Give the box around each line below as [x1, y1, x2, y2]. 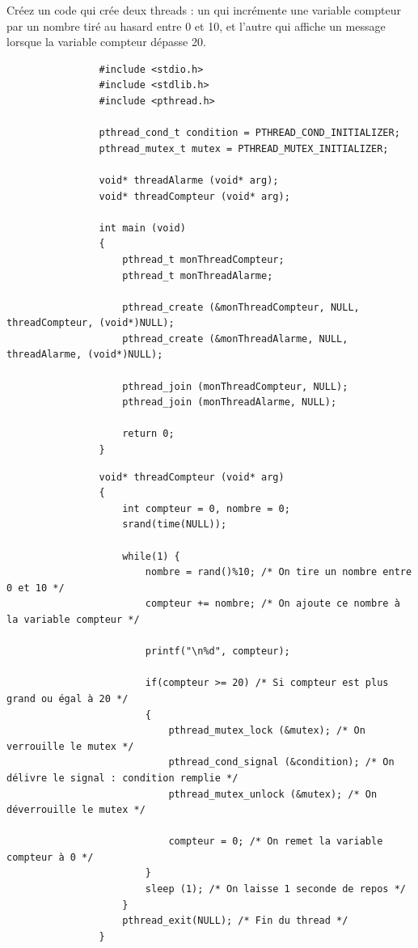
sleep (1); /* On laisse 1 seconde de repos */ [145, 883, 406, 895]
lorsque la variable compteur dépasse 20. [6, 33, 206, 50]
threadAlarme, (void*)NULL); [6, 349, 163, 361]
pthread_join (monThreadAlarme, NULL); [122, 396, 337, 408]
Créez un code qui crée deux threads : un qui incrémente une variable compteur [6, 2, 401, 18]
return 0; [122, 428, 175, 440]
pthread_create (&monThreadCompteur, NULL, [122, 301, 360, 313]
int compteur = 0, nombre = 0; [122, 502, 290, 514]
